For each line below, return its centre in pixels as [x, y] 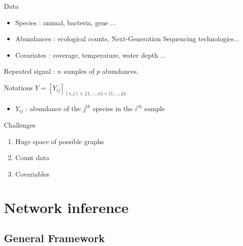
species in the [113, 108]
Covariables [32, 174]
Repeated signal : [30, 71]
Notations [18, 87]
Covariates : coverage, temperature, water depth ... [91, 55]
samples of [79, 71]
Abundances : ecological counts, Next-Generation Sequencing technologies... [127, 39]
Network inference [66, 207]
